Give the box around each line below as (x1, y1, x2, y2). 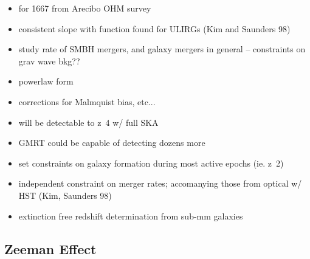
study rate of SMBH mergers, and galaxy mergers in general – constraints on (18, 43, 306, 55)
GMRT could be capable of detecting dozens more (18, 136, 205, 149)
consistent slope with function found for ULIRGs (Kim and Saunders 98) (18, 22, 291, 35)
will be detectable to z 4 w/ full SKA (18, 116, 159, 128)
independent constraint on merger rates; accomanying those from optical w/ (18, 177, 302, 190)
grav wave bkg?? (18, 54, 80, 67)
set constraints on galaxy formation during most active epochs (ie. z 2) (18, 156, 284, 169)
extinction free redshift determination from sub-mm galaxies (18, 209, 243, 222)
